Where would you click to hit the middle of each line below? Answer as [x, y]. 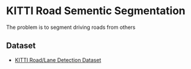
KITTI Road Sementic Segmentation [96, 11]
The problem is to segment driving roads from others [71, 27]
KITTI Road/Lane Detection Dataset [58, 60]
